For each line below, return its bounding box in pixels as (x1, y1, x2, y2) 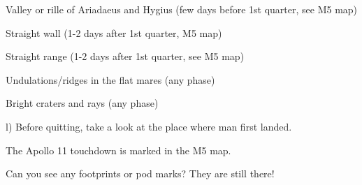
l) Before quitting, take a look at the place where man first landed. (6, 119, 292, 133)
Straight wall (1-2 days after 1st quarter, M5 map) (6, 25, 222, 40)
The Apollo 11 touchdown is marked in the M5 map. (6, 142, 231, 157)
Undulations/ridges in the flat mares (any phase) (6, 72, 215, 87)
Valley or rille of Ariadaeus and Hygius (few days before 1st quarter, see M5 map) (6, 2, 358, 16)
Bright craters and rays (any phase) (6, 96, 159, 110)
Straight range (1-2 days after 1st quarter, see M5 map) (6, 49, 245, 64)
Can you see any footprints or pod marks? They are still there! (6, 166, 275, 181)
